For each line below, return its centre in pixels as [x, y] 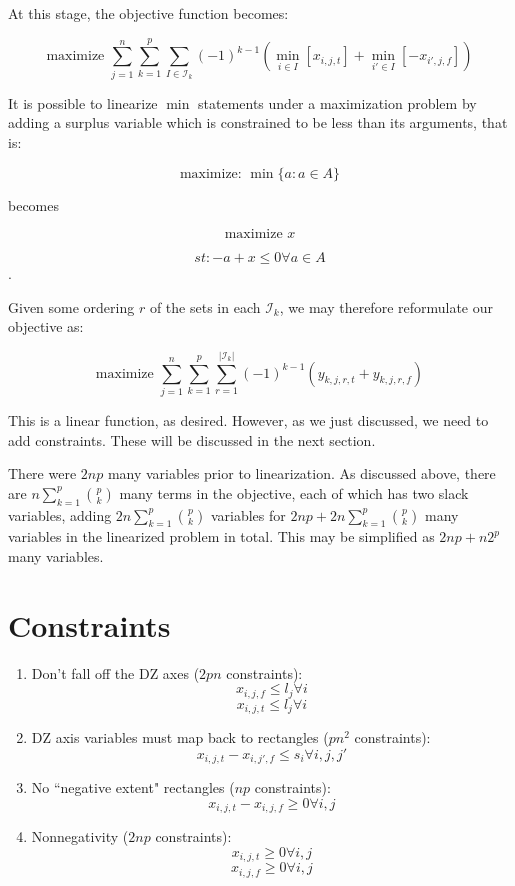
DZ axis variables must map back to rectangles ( [180, 737]
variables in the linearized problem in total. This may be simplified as [221, 536]
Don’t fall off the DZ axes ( [115, 672]
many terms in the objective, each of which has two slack [294, 492]
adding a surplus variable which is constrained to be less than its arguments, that [258, 122]
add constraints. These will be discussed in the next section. [192, 439]
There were [42, 473]
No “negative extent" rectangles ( [133, 787]
